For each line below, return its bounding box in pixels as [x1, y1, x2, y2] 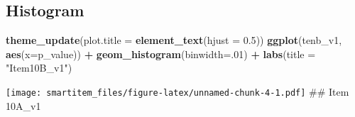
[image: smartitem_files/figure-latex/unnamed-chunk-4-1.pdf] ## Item [6, 84, 349, 99]
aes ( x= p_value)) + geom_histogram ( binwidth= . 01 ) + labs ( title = [6, 46, 316, 61]
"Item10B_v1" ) [6, 60, 72, 75]
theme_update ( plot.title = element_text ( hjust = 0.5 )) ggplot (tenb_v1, [6, 33, 342, 48]
